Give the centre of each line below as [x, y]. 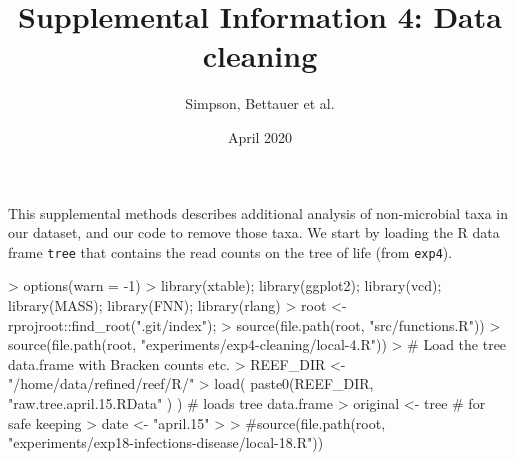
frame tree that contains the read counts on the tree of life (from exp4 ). [230, 251]
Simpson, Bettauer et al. [260, 103]
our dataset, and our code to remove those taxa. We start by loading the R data [254, 232]
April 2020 [260, 136]
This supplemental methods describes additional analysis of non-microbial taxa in [258, 212]
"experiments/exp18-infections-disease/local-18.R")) [166, 442]
